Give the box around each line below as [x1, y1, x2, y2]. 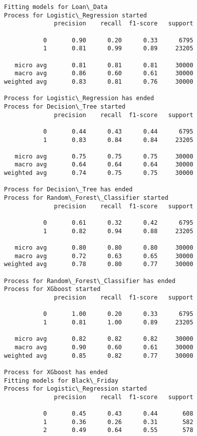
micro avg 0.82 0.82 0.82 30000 [14, 335, 194, 343]
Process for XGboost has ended [4, 368, 108, 376]
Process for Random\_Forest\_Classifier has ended [4, 277, 176, 285]
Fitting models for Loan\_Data [4, 3, 108, 10]
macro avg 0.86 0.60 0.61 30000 [14, 70, 194, 77]
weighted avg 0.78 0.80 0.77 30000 [4, 261, 194, 268]
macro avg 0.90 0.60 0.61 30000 [14, 343, 194, 351]
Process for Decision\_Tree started [4, 103, 126, 110]
